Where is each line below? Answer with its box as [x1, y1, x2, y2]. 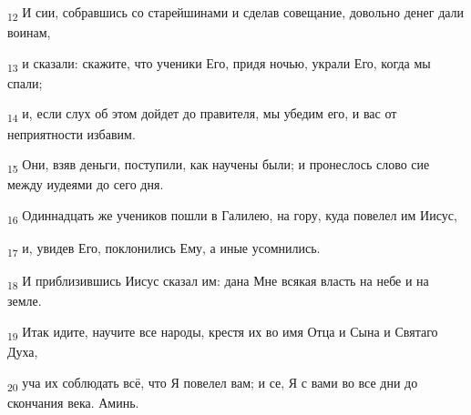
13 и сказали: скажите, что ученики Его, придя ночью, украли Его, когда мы [7, 53, 431, 75]
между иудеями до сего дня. [7, 175, 164, 194]
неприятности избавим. [7, 124, 136, 143]
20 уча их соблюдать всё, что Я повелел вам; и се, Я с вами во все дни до [7, 372, 418, 394]
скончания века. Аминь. [7, 392, 139, 411]
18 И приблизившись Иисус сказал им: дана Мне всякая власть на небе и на [7, 271, 429, 292]
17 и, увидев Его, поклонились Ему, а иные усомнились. [7, 238, 321, 259]
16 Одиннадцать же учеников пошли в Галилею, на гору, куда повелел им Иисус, [7, 205, 457, 227]
